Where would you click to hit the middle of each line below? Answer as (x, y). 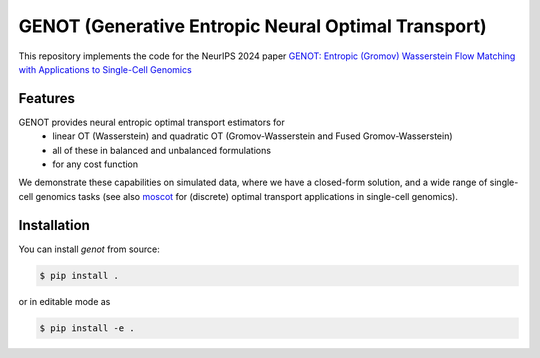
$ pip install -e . (87, 328)
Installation (54, 225)
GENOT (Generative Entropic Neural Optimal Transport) (252, 26)
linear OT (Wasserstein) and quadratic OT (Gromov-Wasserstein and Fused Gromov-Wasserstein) (253, 136)
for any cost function (95, 164)
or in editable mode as (64, 301)
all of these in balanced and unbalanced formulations (162, 150)
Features (46, 98)
